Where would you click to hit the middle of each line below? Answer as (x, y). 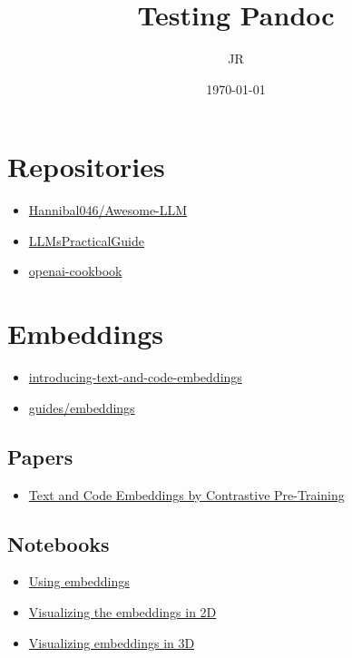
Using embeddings (79, 581)
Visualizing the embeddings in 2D (122, 611)
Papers (40, 456)
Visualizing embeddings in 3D (112, 642)
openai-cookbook (75, 271)
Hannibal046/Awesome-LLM (108, 210)
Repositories (86, 167)
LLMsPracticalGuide (87, 240)
